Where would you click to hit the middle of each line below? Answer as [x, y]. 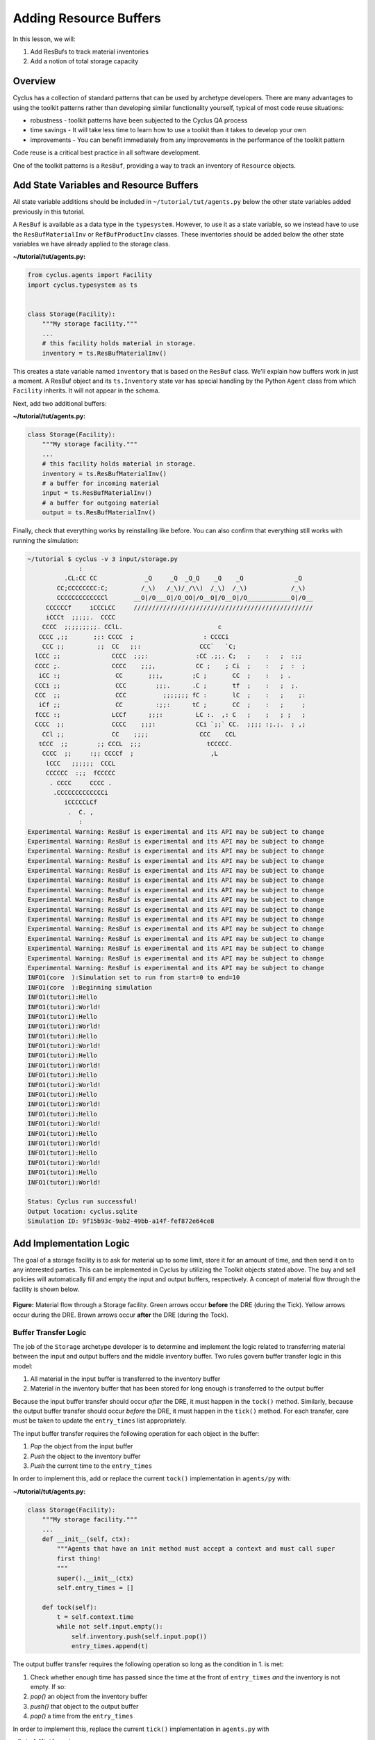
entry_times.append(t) [110, 1646]
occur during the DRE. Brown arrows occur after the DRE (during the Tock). [121, 1315]
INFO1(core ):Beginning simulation [90, 987]
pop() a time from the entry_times [82, 1716]
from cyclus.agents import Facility [90, 275]
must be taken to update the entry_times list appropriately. [100, 1421]
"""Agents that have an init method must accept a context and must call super [196, 1549]
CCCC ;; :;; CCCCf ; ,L [130, 754]
